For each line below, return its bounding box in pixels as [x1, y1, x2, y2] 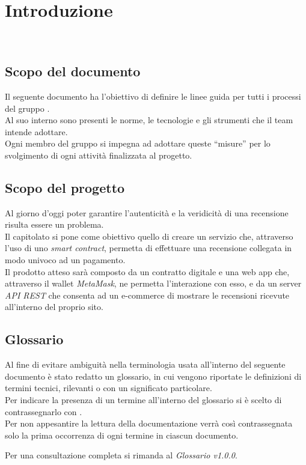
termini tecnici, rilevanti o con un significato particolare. [5, 381, 212, 394]
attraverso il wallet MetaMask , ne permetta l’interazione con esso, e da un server [5, 277, 302, 290]
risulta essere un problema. [5, 218, 104, 231]
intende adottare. [5, 125, 68, 138]
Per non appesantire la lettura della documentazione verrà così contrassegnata [5, 417, 293, 430]
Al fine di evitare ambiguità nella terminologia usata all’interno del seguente [5, 358, 286, 371]
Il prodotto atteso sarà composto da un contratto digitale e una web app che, [5, 265, 290, 278]
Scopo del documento [5, 62, 141, 81]
